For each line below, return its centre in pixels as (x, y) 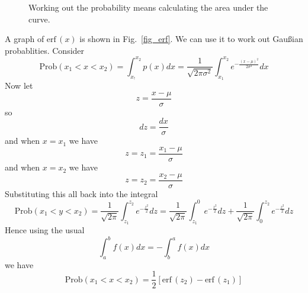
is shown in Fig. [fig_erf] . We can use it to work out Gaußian (191, 39)
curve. (39, 19)
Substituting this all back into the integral (81, 193)
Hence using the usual (45, 230)
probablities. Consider (45, 50)
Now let (19, 86)
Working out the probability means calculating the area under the (148, 7)
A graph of (25, 39)
